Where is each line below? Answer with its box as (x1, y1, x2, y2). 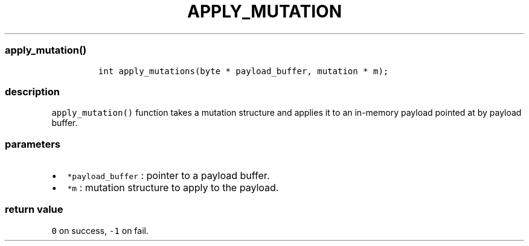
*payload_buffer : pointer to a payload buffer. (67, 169, 270, 181)
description (5, 85, 60, 98)
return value (5, 203, 63, 216)
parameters (5, 137, 60, 150)
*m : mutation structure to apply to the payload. (67, 181, 279, 194)
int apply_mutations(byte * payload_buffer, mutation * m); (98, 66, 389, 76)
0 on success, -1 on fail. (51, 225, 149, 236)
